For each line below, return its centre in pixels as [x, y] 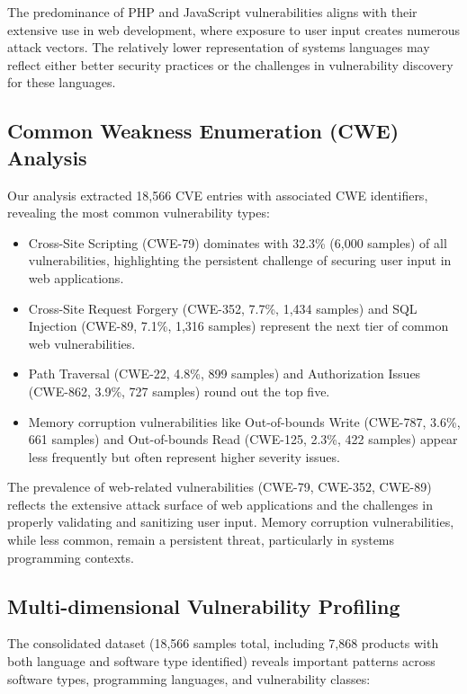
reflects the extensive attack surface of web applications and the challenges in [220, 504]
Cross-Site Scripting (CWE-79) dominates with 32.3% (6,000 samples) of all [238, 242]
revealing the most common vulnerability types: [139, 213]
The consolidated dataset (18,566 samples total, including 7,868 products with [223, 643]
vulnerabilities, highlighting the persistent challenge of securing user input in [240, 260]
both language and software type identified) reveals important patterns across [221, 661]
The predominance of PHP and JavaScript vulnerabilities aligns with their [212, 12]
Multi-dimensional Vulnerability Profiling [204, 605]
